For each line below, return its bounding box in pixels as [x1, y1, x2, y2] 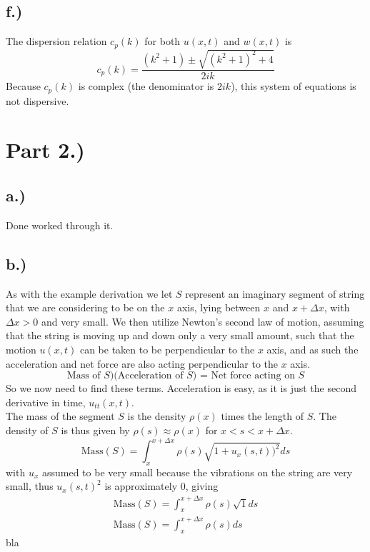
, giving [185, 478, 219, 493]
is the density [127, 408, 186, 423]
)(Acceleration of [109, 371, 184, 381]
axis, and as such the [266, 342, 359, 357]
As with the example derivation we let [6, 286, 173, 301]
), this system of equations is [231, 79, 356, 94]
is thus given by [61, 423, 130, 437]
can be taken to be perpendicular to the [79, 342, 255, 357]
